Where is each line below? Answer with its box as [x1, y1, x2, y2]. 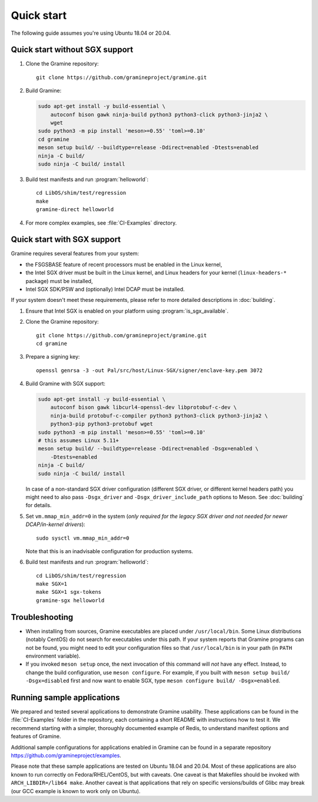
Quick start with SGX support [11, 235, 121, 245]
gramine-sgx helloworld [36, 597, 105, 604]
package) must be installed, [25, 277, 93, 284]
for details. [25, 502, 52, 509]
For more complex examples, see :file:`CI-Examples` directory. [25, 219, 177, 226]
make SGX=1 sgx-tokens [36, 589, 102, 596]
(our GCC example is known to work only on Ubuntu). [11, 787, 141, 794]
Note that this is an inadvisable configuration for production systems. [25, 547, 194, 554]
